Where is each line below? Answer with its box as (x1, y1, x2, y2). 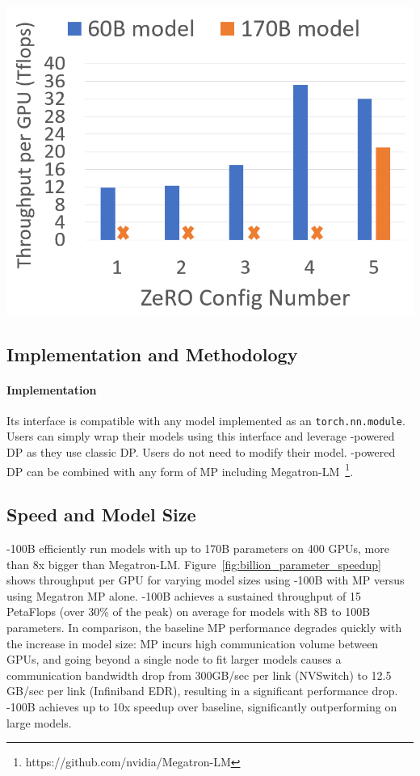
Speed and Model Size (6, 502, 196, 527)
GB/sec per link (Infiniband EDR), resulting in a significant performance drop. (6, 682, 398, 699)
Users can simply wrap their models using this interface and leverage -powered (6, 428, 395, 445)
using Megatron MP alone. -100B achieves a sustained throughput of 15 (6, 587, 362, 604)
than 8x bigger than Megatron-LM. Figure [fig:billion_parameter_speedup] (6, 555, 381, 572)
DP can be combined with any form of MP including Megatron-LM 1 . (6, 460, 354, 479)
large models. (6, 714, 72, 731)
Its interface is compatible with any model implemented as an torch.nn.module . (6, 411, 405, 428)
